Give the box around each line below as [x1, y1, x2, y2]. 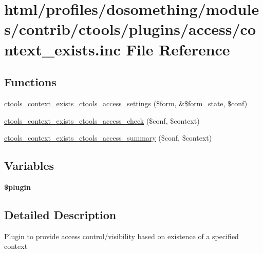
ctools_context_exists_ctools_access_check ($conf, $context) [4, 115, 200, 126]
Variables [4, 158, 54, 173]
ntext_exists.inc [4, 38, 121, 60]
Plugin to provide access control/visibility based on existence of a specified [4, 230, 239, 241]
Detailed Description [4, 206, 117, 222]
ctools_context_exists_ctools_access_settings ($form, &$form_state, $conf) [4, 98, 248, 108]
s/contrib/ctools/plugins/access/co [4, 18, 256, 40]
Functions [4, 74, 57, 90]
